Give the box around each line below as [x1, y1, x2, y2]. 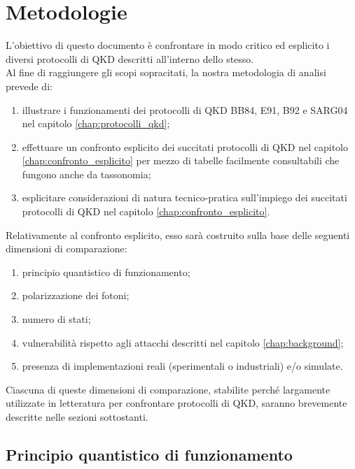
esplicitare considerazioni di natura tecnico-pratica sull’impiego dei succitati [22, 190, 347, 205]
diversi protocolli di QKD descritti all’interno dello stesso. [6, 51, 254, 66]
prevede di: [6, 78, 53, 93]
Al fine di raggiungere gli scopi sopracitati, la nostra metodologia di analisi [6, 65, 326, 80]
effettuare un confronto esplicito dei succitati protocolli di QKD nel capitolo [22, 139, 349, 154]
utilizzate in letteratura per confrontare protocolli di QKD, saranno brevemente [6, 396, 347, 410]
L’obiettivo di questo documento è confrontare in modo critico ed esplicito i [6, 38, 330, 52]
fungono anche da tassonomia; [22, 166, 151, 181]
